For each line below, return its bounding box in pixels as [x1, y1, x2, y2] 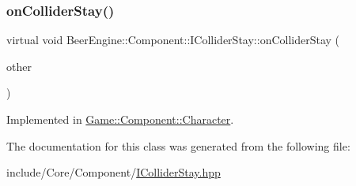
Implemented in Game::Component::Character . [6, 111, 234, 127]
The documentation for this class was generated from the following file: [6, 137, 350, 154]
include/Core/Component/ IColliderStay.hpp [6, 164, 221, 180]
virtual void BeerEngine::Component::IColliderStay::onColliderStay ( [6, 32, 340, 48]
